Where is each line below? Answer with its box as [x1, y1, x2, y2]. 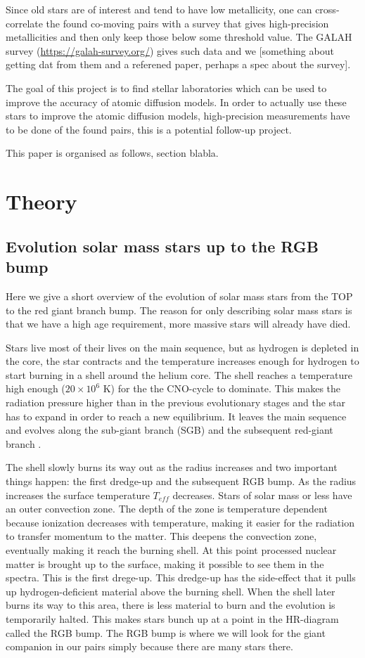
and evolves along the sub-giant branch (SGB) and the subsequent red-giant [6, 422, 333, 437]
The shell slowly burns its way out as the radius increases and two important [6, 460, 338, 475]
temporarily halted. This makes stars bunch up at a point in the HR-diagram [6, 611, 339, 626]
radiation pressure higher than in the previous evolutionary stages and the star [6, 395, 345, 410]
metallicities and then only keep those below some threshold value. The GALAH [6, 30, 352, 44]
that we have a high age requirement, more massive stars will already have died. [6, 316, 351, 331]
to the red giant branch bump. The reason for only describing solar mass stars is [6, 302, 352, 317]
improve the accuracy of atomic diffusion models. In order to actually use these [6, 94, 347, 109]
